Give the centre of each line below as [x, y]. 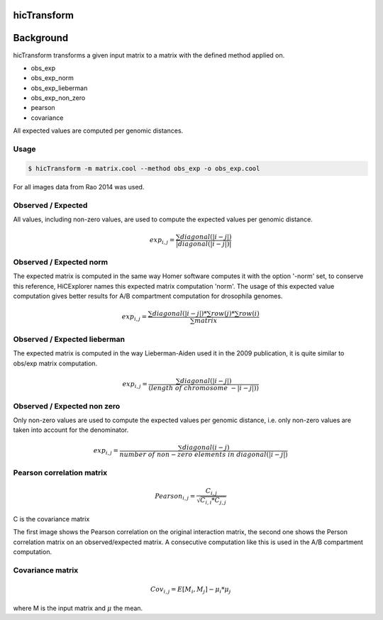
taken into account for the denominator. [71, 430]
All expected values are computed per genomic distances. [98, 131]
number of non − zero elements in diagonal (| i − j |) [204, 455]
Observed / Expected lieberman [69, 339]
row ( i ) [249, 314]
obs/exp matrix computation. [55, 363]
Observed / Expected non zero [67, 406]
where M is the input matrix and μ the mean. [78, 608]
